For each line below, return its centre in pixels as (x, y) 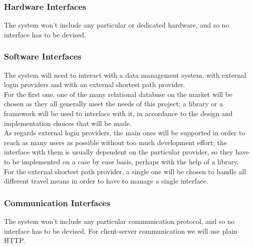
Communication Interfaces (57, 202)
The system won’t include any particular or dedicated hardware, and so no (117, 25)
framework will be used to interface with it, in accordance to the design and (118, 113)
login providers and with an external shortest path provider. (95, 84)
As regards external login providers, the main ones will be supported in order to (125, 133)
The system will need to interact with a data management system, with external (125, 75)
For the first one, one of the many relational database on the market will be (118, 94)
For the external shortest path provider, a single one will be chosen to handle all (125, 171)
